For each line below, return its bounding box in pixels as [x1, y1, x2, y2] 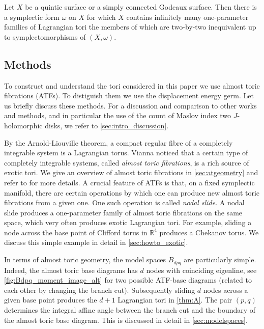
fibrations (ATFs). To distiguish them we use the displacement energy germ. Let [4, 90, 254, 101]
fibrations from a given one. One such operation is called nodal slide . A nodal [4, 197, 245, 208]
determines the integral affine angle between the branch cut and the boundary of [4, 304, 256, 315]
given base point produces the [4, 294, 97, 305]
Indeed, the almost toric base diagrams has [4, 264, 138, 275]
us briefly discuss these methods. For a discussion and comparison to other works [4, 100, 257, 111]
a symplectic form [4, 11, 60, 22]
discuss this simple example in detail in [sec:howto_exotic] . [4, 237, 188, 248]
